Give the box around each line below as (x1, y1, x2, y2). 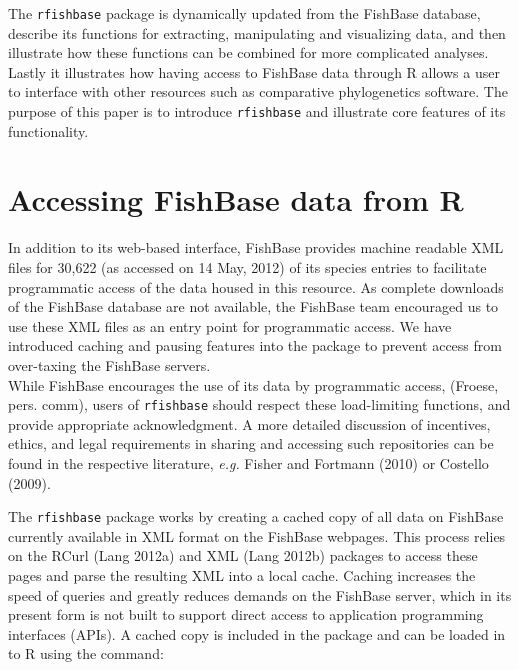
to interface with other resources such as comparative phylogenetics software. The (8, 81, 508, 102)
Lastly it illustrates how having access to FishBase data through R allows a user (8, 61, 500, 82)
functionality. (8, 120, 89, 141)
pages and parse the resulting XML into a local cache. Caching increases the (8, 565, 476, 586)
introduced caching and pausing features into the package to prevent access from (8, 335, 502, 356)
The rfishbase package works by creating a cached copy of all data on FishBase (8, 506, 504, 527)
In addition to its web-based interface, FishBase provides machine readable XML (8, 237, 504, 258)
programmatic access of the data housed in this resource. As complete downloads (8, 276, 504, 297)
